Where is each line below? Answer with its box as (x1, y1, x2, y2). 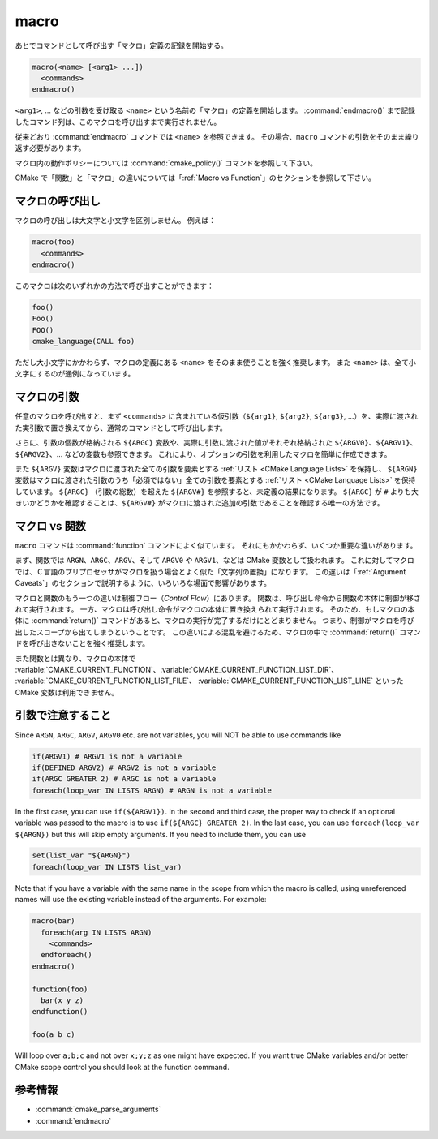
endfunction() (32, 1007, 88, 1017)
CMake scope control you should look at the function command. (15, 1062, 230, 1072)
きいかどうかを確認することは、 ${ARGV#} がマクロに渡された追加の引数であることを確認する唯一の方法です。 (15, 498, 384, 508)
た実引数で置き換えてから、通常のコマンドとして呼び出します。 (15, 423, 227, 432)
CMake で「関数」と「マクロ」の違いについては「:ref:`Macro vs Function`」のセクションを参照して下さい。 (15, 173, 376, 183)
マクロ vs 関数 (15, 519, 87, 533)
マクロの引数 (15, 390, 79, 404)
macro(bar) (32, 917, 75, 926)
